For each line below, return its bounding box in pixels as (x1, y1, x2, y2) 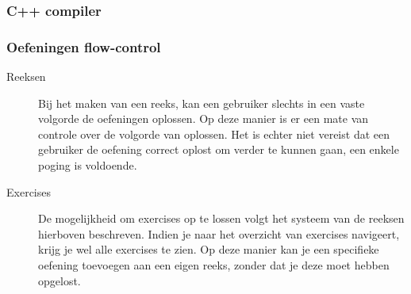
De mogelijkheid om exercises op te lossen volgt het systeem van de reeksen (38, 210, 405, 227)
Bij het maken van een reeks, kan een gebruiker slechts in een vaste (38, 94, 365, 111)
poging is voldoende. (38, 157, 137, 174)
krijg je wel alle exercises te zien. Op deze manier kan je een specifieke (38, 241, 379, 258)
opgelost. (38, 272, 81, 288)
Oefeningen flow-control (6, 36, 161, 56)
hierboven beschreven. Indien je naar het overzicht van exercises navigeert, (38, 225, 400, 242)
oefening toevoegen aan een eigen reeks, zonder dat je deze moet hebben (38, 257, 390, 273)
